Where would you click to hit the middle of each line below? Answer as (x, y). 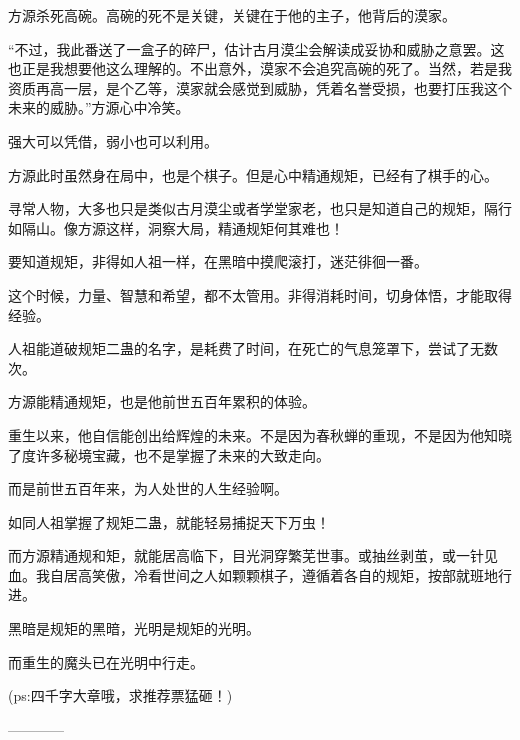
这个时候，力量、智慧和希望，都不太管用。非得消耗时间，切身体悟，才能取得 (260, 294)
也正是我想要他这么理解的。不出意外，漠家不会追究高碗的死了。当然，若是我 (260, 68)
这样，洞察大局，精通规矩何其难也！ (224, 227)
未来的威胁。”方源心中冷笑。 (99, 107)
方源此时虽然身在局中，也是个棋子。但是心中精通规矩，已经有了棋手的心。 (253, 174)
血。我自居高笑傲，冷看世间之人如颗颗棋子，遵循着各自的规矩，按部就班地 (253, 574)
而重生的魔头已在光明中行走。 (106, 661)
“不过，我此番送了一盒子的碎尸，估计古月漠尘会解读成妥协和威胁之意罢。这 (256, 48)
